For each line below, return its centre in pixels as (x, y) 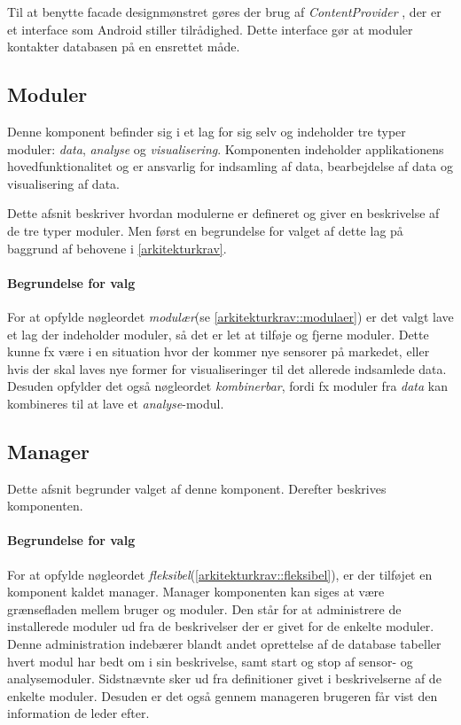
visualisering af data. (63, 183)
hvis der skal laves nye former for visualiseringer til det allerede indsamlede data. (227, 368)
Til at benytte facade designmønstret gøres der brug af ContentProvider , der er (224, 12)
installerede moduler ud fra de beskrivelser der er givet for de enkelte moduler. (221, 626)
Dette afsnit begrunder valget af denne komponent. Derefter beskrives (197, 488)
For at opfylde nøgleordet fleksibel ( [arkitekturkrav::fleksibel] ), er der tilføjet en (220, 574)
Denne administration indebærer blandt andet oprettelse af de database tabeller (224, 644)
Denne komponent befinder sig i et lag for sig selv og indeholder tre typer (207, 131)
